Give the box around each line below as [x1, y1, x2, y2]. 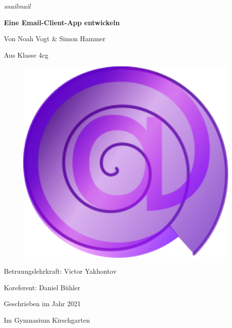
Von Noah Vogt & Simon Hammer [4, 33, 106, 44]
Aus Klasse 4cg [4, 49, 48, 60]
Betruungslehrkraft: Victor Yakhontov [4, 266, 117, 276]
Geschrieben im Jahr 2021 [4, 298, 81, 309]
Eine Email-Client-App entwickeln [4, 17, 120, 27]
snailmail [4, 1, 31, 11]
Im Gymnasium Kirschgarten [4, 315, 90, 325]
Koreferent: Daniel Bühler [4, 282, 81, 292]
